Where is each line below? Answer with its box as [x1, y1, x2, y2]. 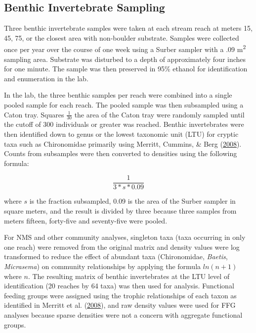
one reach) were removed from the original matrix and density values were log [4, 241, 240, 252]
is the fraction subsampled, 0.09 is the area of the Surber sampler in [29, 196, 236, 206]
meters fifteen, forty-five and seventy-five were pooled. [4, 215, 168, 225]
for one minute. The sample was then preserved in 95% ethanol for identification [4, 63, 248, 74]
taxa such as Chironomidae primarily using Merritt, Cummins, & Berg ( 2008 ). [4, 138, 242, 149]
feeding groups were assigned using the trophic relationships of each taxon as [4, 290, 237, 300]
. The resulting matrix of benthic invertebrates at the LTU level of [28, 271, 230, 281]
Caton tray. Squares [4, 109, 64, 119]
